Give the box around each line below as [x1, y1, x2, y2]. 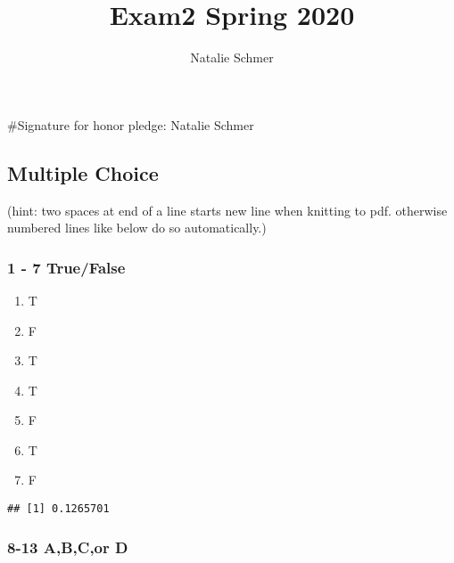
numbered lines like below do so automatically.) [7, 218, 267, 237]
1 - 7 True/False [7, 256, 126, 278]
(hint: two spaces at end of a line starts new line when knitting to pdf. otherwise [7, 200, 448, 219]
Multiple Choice [7, 159, 159, 186]
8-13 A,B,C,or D [7, 535, 128, 558]
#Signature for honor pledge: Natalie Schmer [7, 115, 254, 134]
